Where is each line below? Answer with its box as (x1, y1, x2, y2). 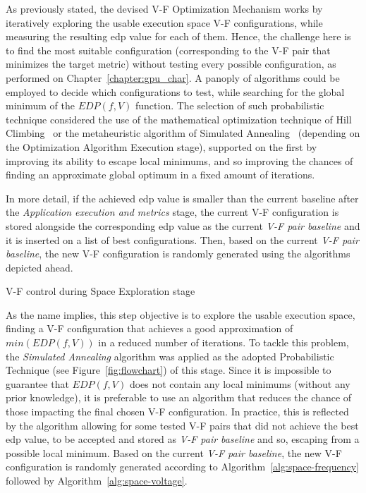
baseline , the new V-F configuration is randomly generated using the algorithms (6, 246, 350, 261)
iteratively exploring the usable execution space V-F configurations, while (6, 15, 323, 30)
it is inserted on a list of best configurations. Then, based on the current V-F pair (6, 232, 359, 247)
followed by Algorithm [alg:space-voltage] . (6, 473, 188, 487)
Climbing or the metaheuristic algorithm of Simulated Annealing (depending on (6, 126, 360, 140)
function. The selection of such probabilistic (135, 98, 324, 113)
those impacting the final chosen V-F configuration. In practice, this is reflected (6, 404, 349, 419)
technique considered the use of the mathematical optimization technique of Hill (6, 111, 352, 126)
